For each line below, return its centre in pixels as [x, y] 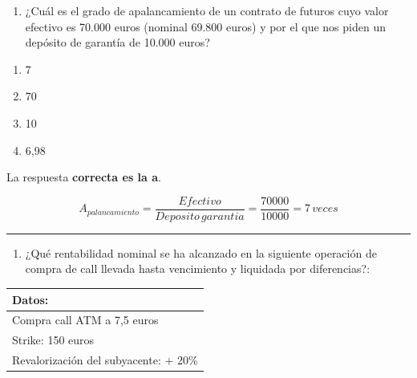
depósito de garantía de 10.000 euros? [117, 42]
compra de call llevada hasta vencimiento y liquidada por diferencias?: [198, 268]
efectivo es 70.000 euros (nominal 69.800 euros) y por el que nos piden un [205, 26]
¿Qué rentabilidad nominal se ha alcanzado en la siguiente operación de [201, 252]
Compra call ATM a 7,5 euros [85, 320]
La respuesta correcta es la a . [84, 177]
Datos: [30, 299]
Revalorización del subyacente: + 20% [105, 360]
